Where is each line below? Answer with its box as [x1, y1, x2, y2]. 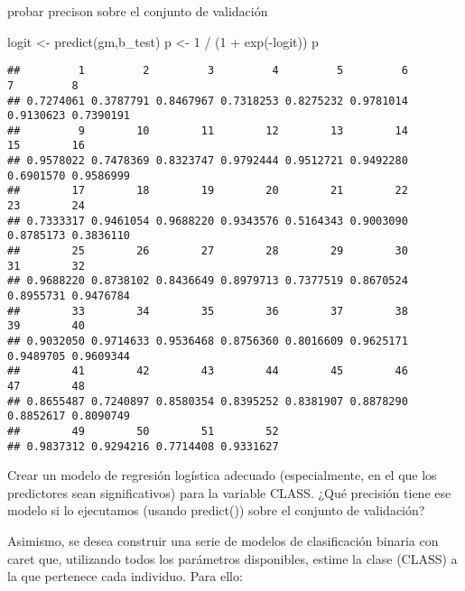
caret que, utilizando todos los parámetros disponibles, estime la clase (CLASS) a [7, 549, 458, 568]
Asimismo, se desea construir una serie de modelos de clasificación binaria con [7, 531, 439, 550]
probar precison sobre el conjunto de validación [7, 2, 268, 20]
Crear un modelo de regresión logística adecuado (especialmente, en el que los [7, 466, 437, 485]
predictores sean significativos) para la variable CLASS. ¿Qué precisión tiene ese [7, 483, 451, 502]
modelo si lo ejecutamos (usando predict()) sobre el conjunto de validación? [7, 501, 425, 520]
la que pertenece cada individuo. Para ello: [7, 567, 243, 586]
